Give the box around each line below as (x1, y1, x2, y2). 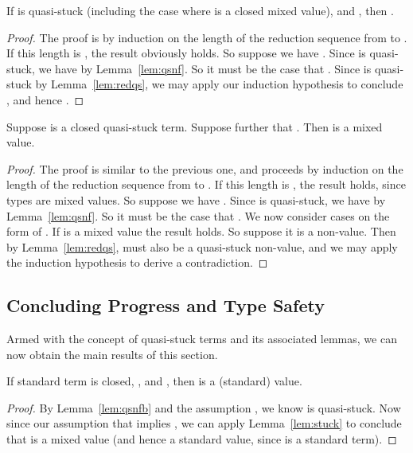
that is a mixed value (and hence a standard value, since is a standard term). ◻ (6, 431, 397, 447)
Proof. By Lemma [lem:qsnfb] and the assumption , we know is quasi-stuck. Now (6, 399, 401, 416)
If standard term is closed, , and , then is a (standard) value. (6, 373, 302, 389)
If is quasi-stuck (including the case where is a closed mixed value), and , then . (6, 2, 394, 18)
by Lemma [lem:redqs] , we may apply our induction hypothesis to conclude (35, 76, 403, 92)
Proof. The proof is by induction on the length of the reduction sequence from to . (6, 29, 407, 45)
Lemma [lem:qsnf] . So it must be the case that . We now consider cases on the (6, 207, 390, 224)
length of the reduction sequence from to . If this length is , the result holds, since (6, 176, 406, 193)
